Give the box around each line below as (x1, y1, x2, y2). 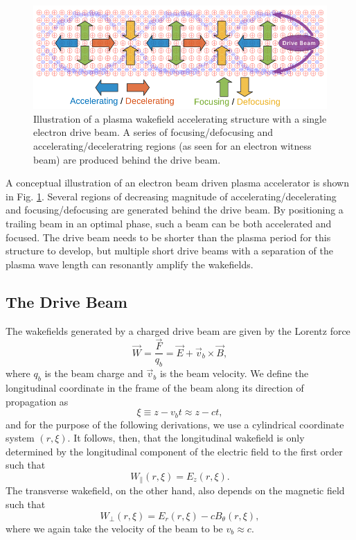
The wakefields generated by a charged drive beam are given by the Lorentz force (6, 323, 350, 338)
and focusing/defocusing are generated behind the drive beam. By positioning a (6, 202, 344, 217)
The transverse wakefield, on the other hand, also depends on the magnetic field (6, 483, 345, 498)
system (6, 430, 35, 445)
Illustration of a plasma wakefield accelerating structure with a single (33, 111, 327, 125)
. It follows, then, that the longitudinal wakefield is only (67, 430, 305, 445)
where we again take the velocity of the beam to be (6, 521, 223, 535)
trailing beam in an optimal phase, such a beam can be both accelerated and (6, 216, 332, 230)
